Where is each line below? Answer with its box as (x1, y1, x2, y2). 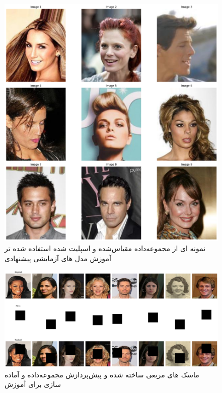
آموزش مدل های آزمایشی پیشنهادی (5, 253, 111, 263)
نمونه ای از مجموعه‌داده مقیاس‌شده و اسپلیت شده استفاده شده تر (5, 243, 206, 253)
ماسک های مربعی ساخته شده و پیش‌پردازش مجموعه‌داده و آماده (5, 369, 199, 379)
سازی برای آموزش (5, 379, 61, 389)
